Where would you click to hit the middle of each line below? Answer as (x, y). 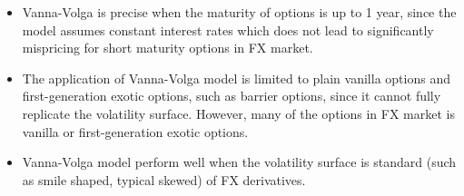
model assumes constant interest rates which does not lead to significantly (228, 29)
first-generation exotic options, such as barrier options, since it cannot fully (232, 96)
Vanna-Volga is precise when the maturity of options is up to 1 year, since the (239, 12)
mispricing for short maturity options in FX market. (168, 48)
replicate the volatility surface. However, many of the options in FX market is (238, 113)
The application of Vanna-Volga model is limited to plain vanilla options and (236, 78)
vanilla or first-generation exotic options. (135, 131)
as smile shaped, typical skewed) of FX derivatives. (164, 179)
